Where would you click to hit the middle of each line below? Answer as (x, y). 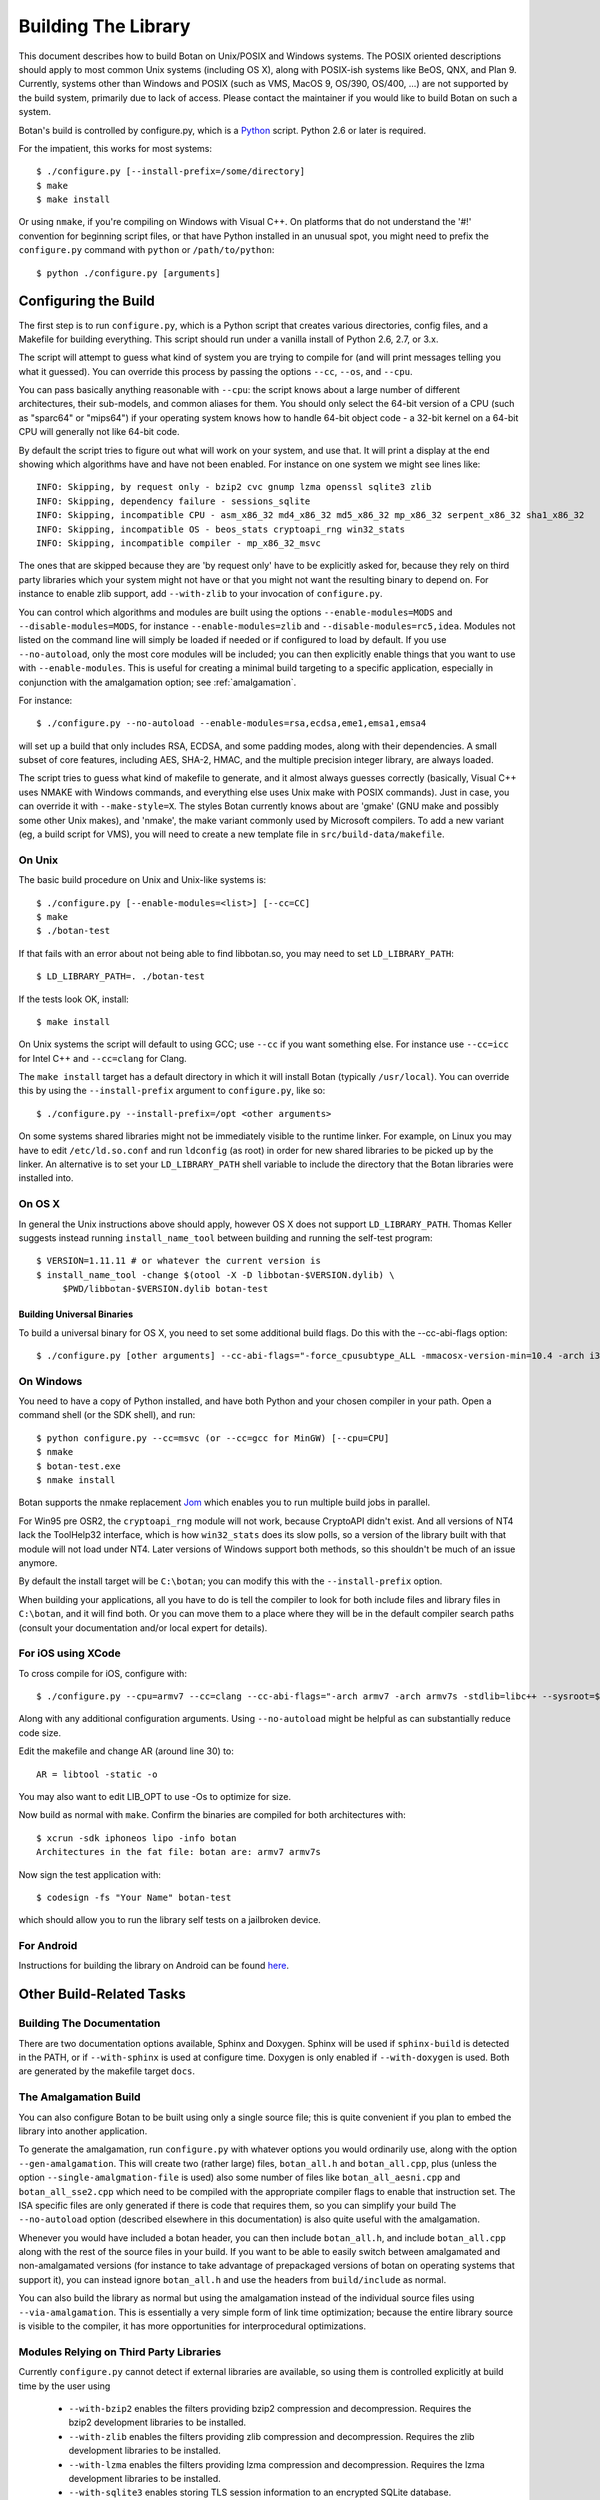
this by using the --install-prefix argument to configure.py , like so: (172, 1091)
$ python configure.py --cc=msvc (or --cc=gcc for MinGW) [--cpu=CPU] (213, 1438)
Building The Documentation (89, 2023)
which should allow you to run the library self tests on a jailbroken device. (170, 1920)
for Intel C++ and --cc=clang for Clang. (102, 1058)
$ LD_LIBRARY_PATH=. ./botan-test (120, 976)
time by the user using (64, 2386)
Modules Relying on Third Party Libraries (120, 2352)
